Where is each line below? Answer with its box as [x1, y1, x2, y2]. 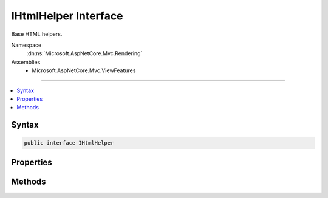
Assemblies [11, 58, 41, 66]
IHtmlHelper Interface [11, 9, 124, 22]
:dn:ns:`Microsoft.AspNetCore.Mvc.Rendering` [26, 50, 143, 57]
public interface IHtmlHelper [24, 140, 114, 146]
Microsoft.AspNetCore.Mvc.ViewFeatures [32, 67, 136, 74]
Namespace [11, 41, 42, 49]
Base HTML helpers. [11, 30, 63, 38]
